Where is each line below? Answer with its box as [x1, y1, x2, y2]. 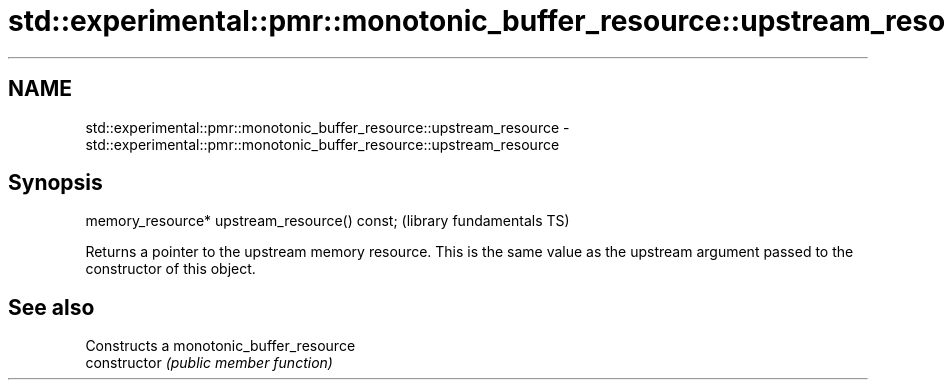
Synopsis [8, 170, 103, 196]
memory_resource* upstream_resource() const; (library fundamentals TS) [85, 212, 570, 230]
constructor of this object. [85, 260, 256, 278]
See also [8, 294, 95, 320]
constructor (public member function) [85, 354, 333, 372]
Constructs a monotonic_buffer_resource [85, 337, 356, 355]
